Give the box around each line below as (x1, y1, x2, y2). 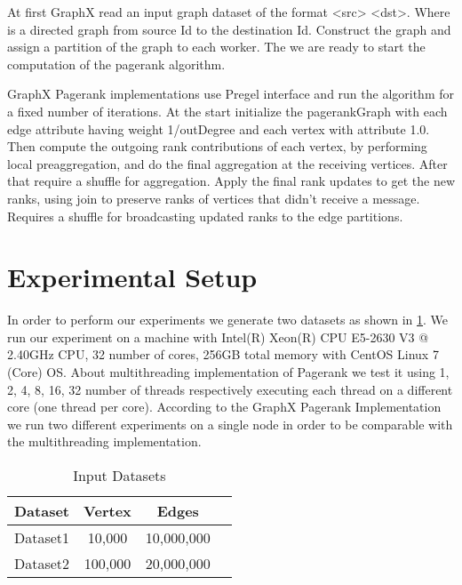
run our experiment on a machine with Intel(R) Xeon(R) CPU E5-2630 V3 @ (7, 327, 429, 346)
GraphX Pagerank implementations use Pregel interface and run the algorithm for (7, 84, 455, 103)
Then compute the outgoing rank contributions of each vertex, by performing (7, 137, 427, 156)
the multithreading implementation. (7, 432, 202, 451)
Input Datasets (73, 465, 166, 485)
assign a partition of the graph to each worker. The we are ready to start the (7, 37, 426, 56)
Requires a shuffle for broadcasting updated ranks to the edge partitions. (7, 206, 403, 225)
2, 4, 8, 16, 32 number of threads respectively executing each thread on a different (7, 380, 453, 398)
